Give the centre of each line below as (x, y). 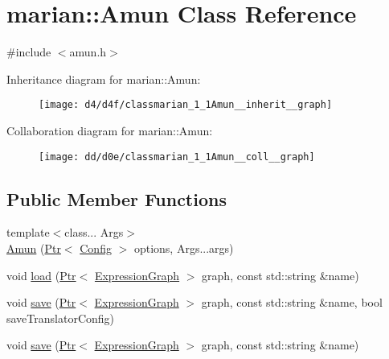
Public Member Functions (117, 198)
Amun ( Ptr (34, 248)
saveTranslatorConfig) (61, 318)
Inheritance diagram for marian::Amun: (104, 78)
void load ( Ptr (41, 275)
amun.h (88, 52)
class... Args (94, 232)
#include (29, 52)
